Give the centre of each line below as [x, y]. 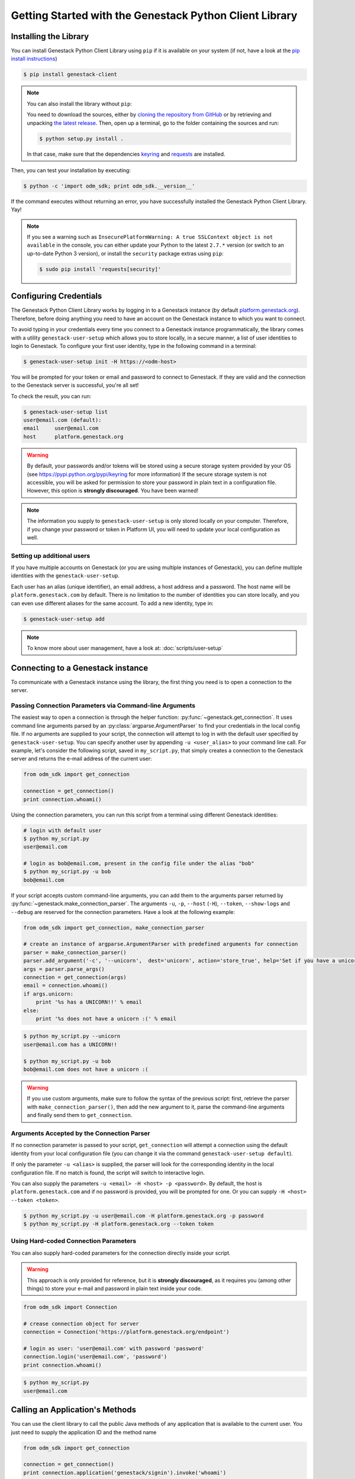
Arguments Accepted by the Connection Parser [80, 1133]
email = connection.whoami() [66, 986]
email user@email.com [61, 428]
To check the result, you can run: [51, 396]
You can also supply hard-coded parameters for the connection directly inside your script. [121, 1253]
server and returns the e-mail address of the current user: [81, 759]
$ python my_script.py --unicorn [72, 1036]
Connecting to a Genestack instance [80, 668]
